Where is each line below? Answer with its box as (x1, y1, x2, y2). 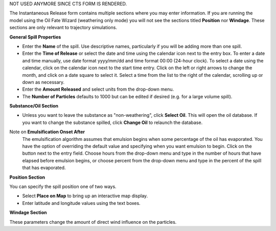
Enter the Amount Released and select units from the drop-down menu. (22, 86, 174, 92)
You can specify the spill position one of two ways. (9, 183, 117, 190)
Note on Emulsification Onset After (9, 129, 85, 135)
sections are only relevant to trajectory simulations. (9, 25, 118, 31)
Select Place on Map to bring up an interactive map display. (22, 193, 148, 199)
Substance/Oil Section (9, 103, 59, 109)
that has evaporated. (22, 164, 66, 171)
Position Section (9, 174, 45, 180)
